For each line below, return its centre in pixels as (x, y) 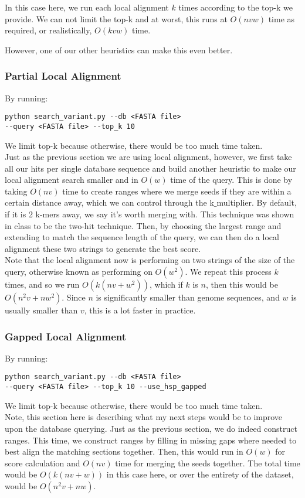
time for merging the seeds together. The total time (208, 463)
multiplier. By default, (257, 202)
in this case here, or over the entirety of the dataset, (200, 474)
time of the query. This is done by (231, 180)
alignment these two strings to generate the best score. (103, 248)
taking (16, 191)
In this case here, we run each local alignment (87, 7)
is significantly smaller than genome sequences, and (188, 297)
